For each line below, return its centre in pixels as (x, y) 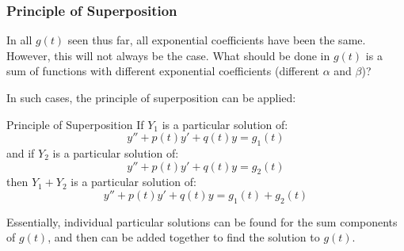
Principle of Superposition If (75, 124)
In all (19, 40)
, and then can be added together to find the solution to (184, 237)
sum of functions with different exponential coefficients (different (163, 71)
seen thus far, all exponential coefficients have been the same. (217, 40)
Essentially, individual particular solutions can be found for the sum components (202, 221)
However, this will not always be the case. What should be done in (168, 55)
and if (21, 152)
